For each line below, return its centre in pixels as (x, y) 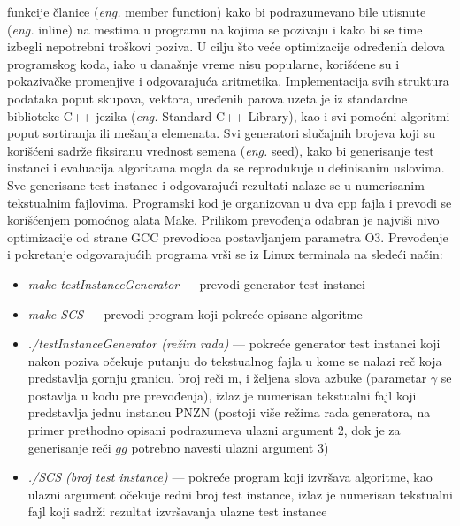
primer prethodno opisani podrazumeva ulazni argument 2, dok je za (214, 430)
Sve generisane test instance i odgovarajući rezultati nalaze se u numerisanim (216, 184)
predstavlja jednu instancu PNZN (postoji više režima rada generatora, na (229, 412)
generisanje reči (69, 447)
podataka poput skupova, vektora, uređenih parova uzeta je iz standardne (207, 98)
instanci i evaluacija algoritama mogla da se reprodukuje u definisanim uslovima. (226, 168)
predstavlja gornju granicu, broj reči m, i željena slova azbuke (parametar (227, 378)
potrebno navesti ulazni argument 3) (230, 447)
